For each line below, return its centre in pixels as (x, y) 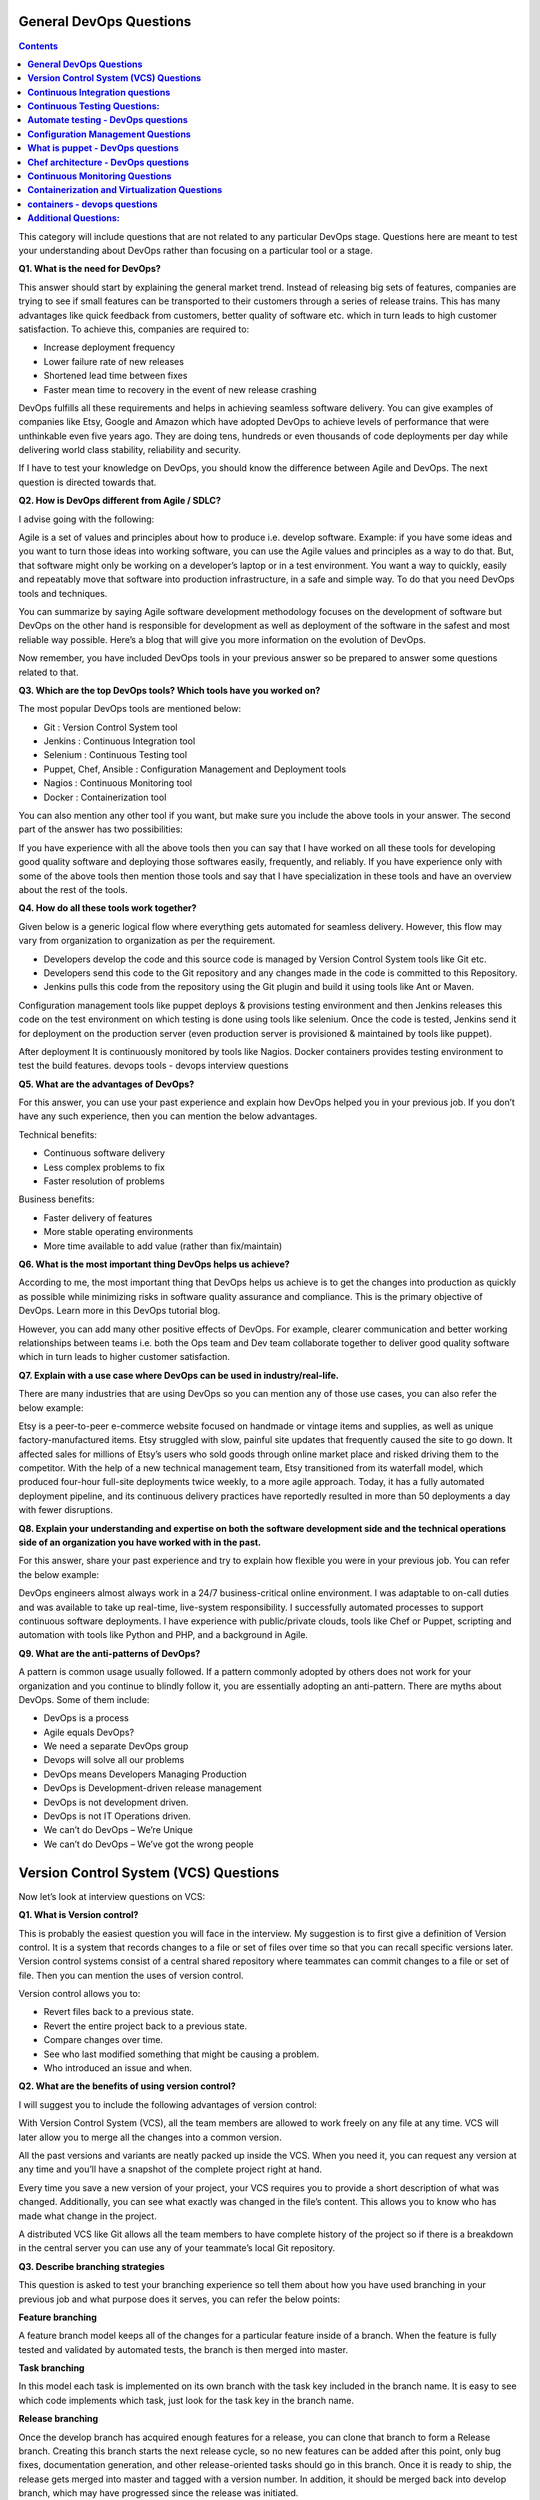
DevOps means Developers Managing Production (145, 1774)
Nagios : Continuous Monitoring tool (118, 783)
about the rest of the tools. (73, 889)
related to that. (48, 672)
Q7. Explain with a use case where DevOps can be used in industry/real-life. (178, 1375)
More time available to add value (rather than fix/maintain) (163, 1246)
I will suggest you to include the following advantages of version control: (167, 2104)
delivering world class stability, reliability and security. (130, 450)
